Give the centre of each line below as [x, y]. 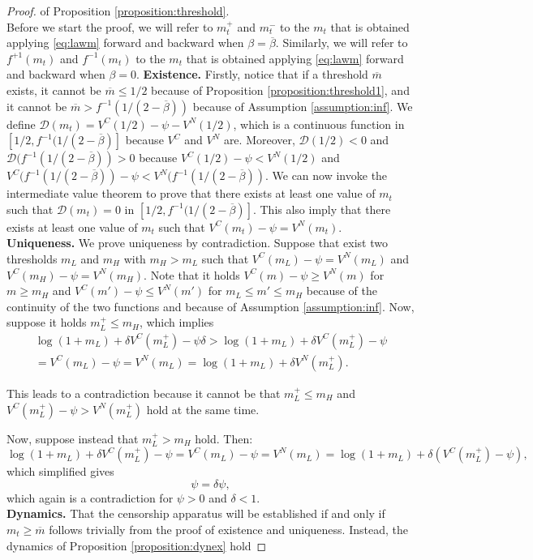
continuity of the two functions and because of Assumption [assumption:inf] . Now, [211, 306]
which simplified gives [60, 471]
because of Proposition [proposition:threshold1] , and [280, 90]
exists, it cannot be [54, 90]
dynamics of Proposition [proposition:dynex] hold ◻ [137, 545]
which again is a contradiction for [90, 497]
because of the [342, 291]
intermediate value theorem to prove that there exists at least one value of [191, 193]
